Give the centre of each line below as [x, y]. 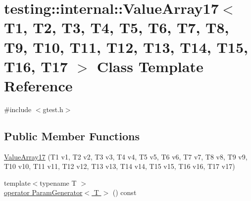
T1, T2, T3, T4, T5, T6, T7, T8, [117, 27]
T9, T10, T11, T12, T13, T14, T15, [126, 47]
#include [18, 109]
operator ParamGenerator [43, 192]
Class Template [150, 66]
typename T [58, 182]
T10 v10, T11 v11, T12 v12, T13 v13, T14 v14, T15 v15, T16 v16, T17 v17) [120, 166]
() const [125, 192]
